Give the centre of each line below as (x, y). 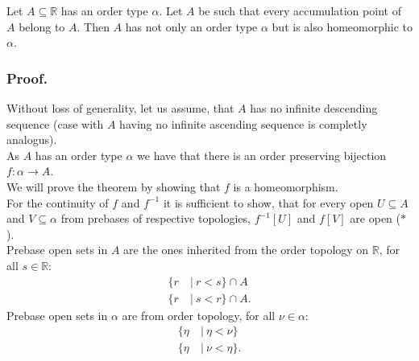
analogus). (32, 139)
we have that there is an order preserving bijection (262, 155)
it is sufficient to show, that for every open (268, 202)
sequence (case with (55, 123)
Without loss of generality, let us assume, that (120, 108)
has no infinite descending (314, 108)
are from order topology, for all (199, 315)
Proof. (27, 78)
